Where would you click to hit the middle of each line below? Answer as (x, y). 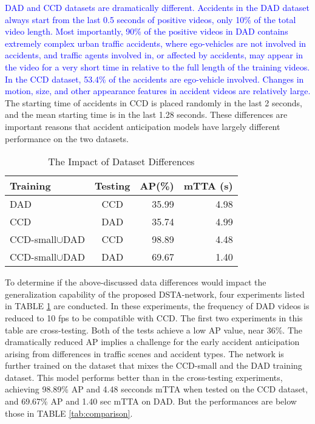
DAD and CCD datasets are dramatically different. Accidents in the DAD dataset (157, 7)
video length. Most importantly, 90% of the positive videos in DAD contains (147, 31)
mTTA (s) (208, 186)
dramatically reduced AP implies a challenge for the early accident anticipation (152, 342)
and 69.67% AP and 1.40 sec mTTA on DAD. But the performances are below (151, 401)
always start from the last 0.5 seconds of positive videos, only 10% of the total (151, 19)
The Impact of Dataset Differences (121, 162)
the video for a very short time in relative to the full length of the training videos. (157, 67)
